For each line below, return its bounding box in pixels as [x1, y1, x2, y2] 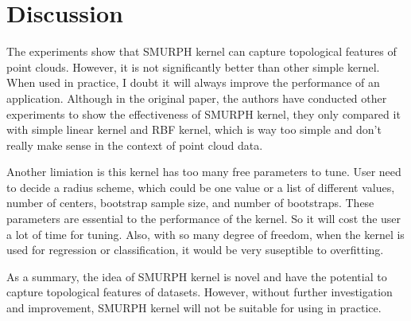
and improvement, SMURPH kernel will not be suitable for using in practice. [6, 299, 382, 316]
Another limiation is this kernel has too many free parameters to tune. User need [6, 163, 401, 180]
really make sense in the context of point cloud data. [6, 136, 263, 153]
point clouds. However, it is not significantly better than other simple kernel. [6, 58, 380, 75]
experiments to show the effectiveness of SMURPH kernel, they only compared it [6, 105, 401, 122]
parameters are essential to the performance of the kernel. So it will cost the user [6, 210, 401, 227]
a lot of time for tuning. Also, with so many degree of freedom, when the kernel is [6, 225, 405, 242]
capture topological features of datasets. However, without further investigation [6, 284, 393, 300]
